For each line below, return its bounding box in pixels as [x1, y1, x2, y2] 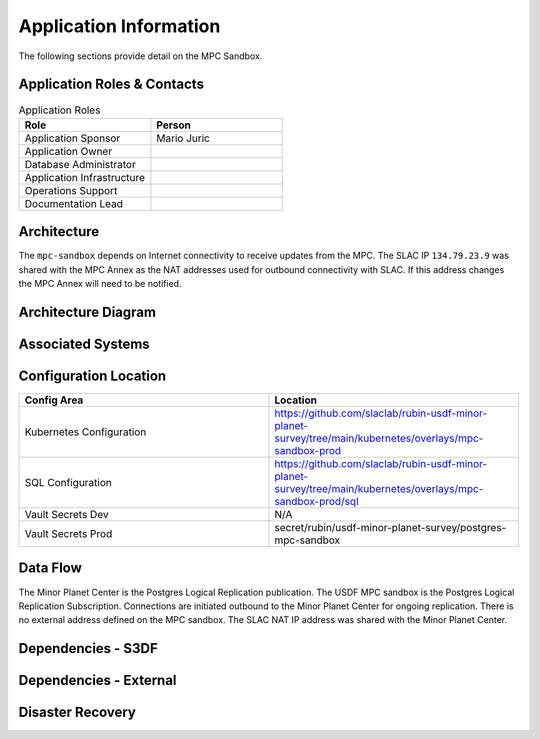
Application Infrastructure [24, 170, 145, 184]
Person [156, 118, 192, 132]
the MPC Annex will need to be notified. [18, 278, 182, 290]
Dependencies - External [18, 672, 177, 689]
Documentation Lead [24, 196, 124, 210]
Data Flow [18, 560, 82, 577]
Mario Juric [156, 131, 210, 145]
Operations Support [24, 183, 118, 197]
